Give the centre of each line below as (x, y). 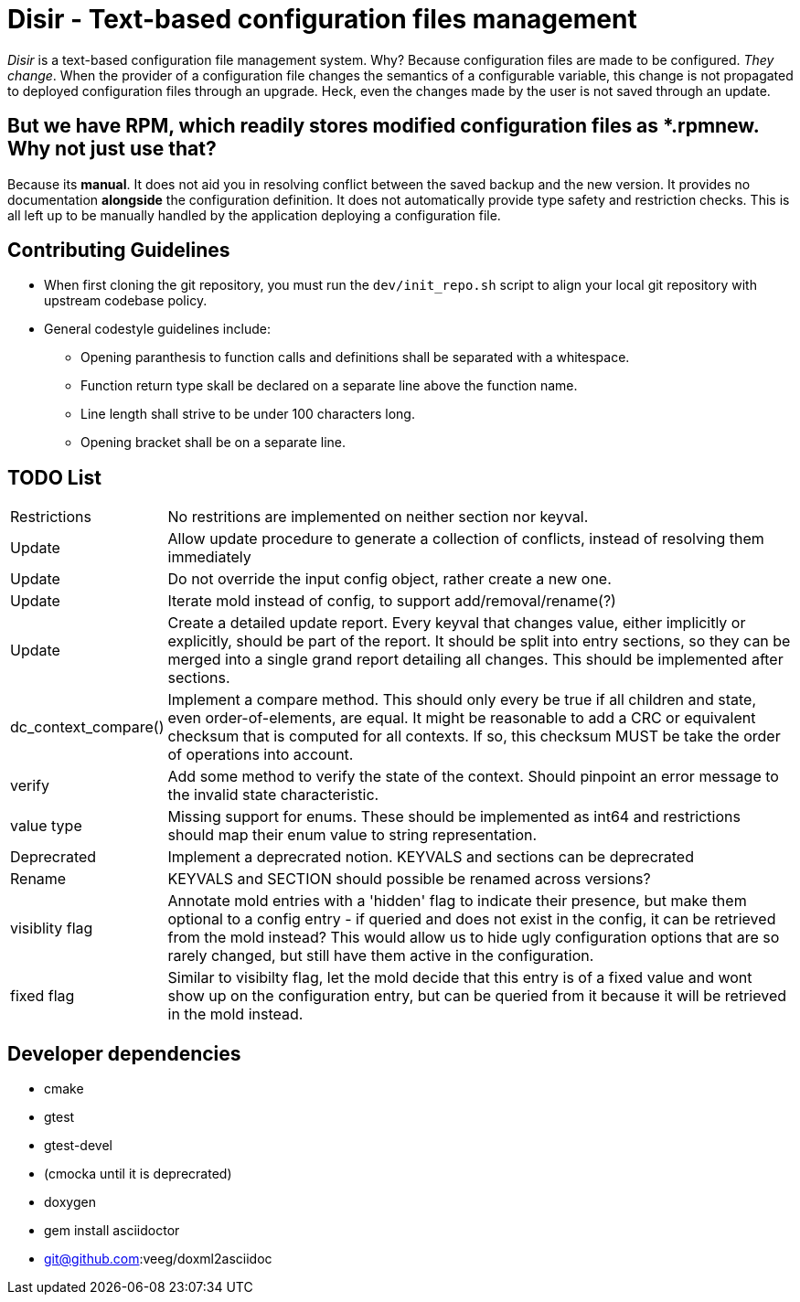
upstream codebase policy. (126, 301)
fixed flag (43, 996)
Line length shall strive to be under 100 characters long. (248, 414)
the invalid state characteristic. (273, 795)
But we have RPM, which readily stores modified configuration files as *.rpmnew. (384, 126)
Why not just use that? (112, 149)
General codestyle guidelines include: (157, 329)
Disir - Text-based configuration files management (322, 19)
